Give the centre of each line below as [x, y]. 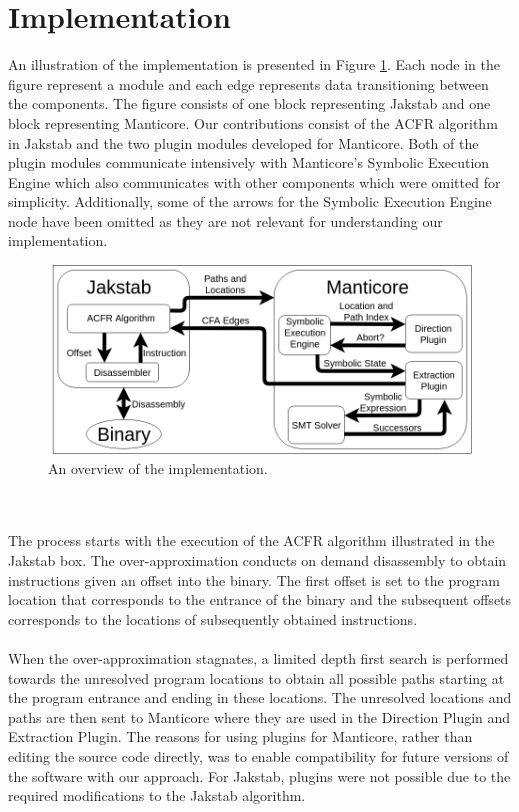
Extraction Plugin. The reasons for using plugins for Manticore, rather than [240, 736]
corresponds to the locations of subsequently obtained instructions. [213, 618]
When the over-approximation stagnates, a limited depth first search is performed [258, 657]
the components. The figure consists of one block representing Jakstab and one [249, 103]
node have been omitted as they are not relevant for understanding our [225, 220]
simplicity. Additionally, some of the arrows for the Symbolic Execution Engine [250, 201]
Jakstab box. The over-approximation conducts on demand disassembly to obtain [257, 559]
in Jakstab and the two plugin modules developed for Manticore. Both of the [243, 142]
